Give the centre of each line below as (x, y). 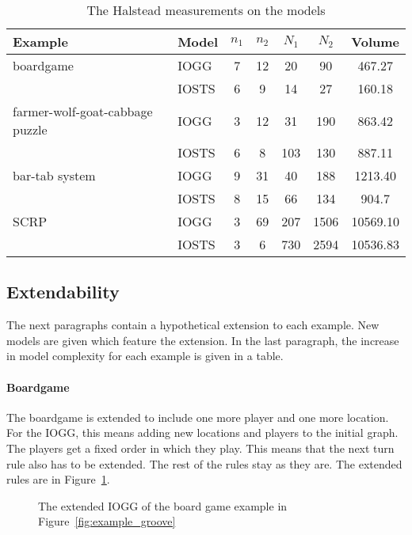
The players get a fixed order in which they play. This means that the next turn (200, 448)
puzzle (30, 129)
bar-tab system (54, 175)
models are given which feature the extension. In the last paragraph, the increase (203, 340)
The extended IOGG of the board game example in (163, 505)
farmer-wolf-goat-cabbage (83, 111)
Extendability (63, 292)
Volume (375, 42)
